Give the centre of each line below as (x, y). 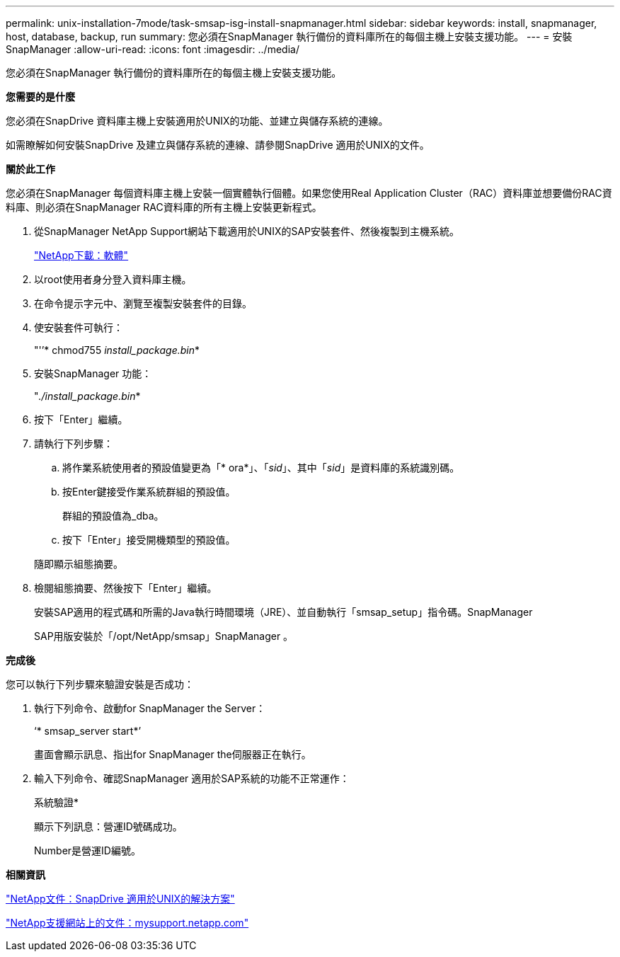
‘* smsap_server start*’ (88, 731)
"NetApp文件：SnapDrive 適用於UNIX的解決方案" (120, 899)
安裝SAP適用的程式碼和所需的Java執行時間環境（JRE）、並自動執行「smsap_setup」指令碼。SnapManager (283, 612)
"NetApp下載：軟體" (81, 255)
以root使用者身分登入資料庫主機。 (113, 279)
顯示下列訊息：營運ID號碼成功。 (108, 826)
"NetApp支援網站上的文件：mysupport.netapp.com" (127, 923)
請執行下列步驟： (74, 443)
